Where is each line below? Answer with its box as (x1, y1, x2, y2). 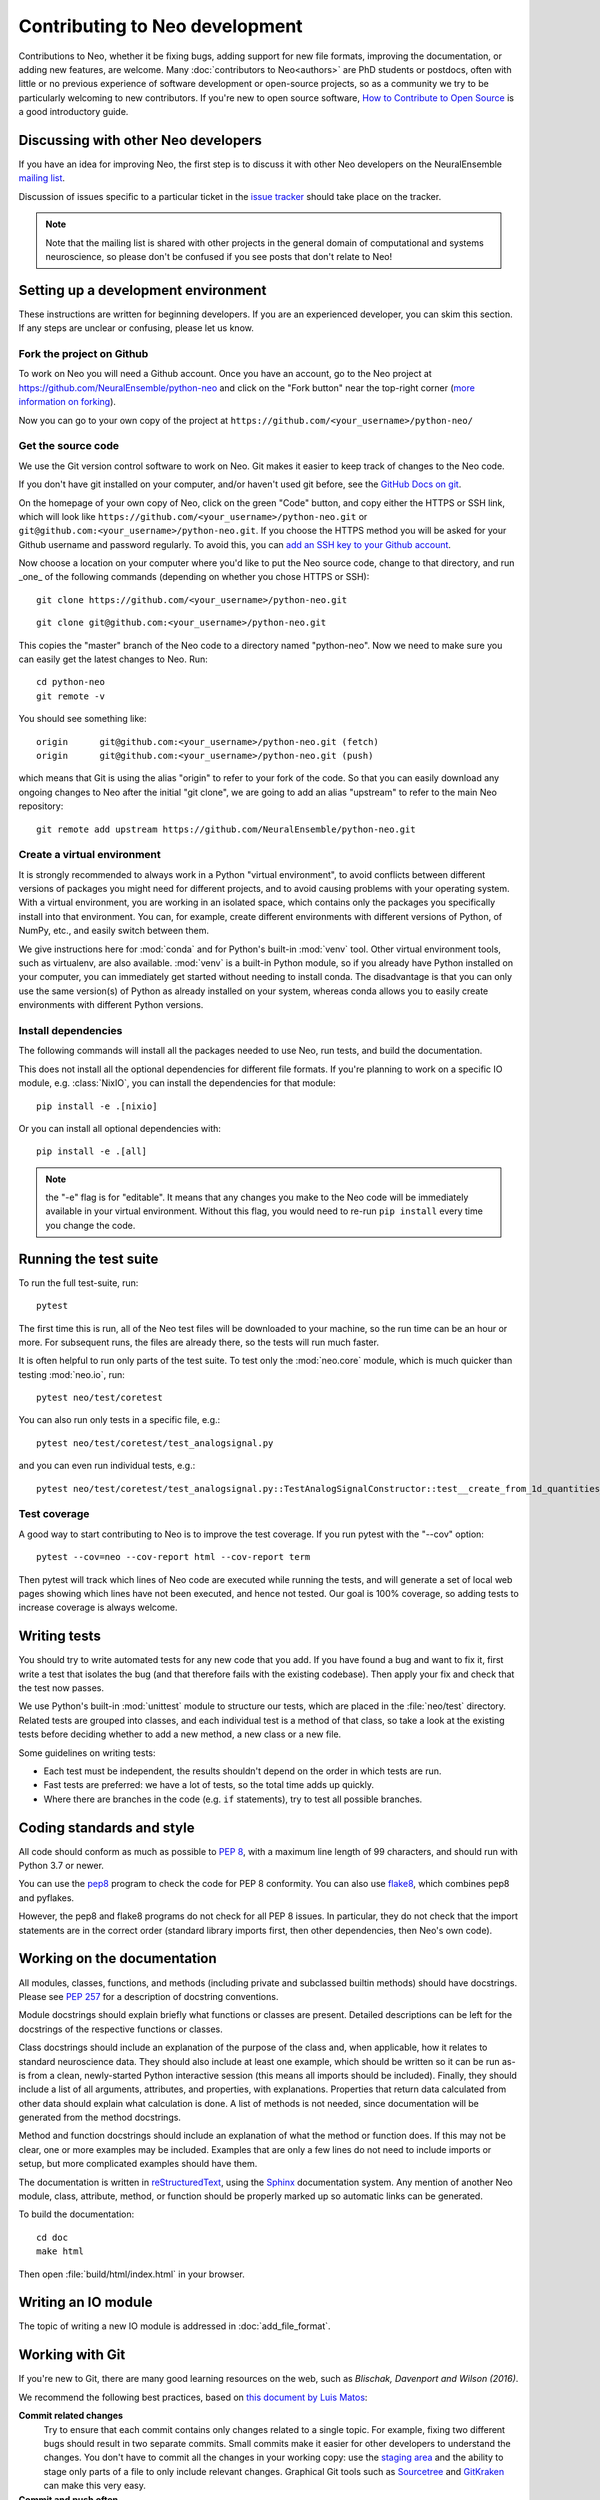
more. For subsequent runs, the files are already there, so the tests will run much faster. (18, 1336, 380, 1348)
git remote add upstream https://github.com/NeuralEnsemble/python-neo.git (36, 823, 416, 835)
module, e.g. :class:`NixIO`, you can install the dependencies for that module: (18, 1077, 336, 1089)
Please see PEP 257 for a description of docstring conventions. (18, 1990, 279, 2002)
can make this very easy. (43, 2480, 147, 2492)
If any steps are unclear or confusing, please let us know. (18, 322, 254, 334)
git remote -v (36, 690, 105, 702)
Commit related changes (18, 2410, 124, 2422)
